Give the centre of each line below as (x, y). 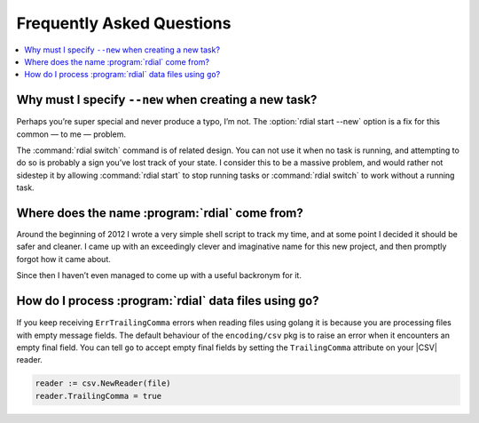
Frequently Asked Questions (124, 23)
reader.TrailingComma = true (98, 396)
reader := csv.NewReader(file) (103, 383)
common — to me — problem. (71, 134)
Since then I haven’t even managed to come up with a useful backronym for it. (159, 275)
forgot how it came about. (63, 259)
